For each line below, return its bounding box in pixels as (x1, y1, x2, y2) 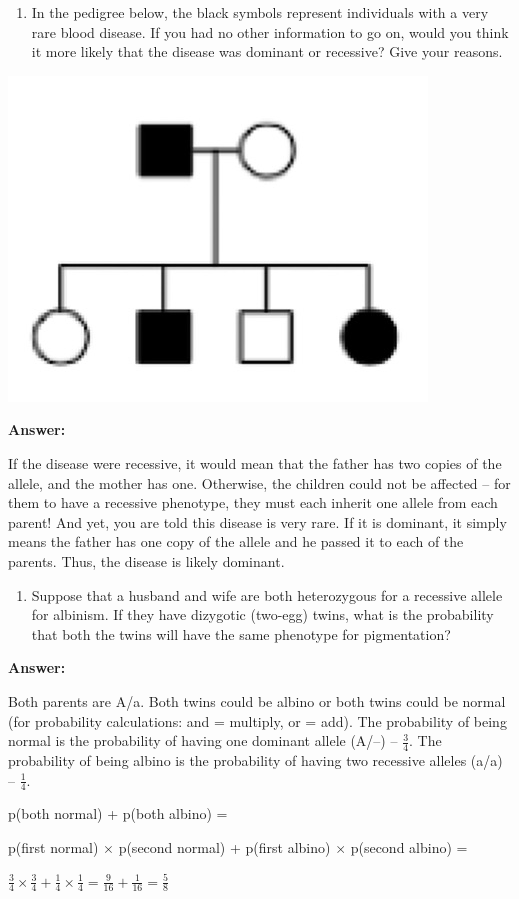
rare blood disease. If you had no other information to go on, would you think (31, 21, 509, 42)
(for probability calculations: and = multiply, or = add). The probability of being (8, 710, 507, 731)
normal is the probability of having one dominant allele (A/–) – (8, 730, 398, 751)
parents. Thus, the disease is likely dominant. (8, 550, 285, 571)
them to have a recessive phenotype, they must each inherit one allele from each (8, 492, 498, 513)
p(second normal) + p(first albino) (118, 836, 331, 857)
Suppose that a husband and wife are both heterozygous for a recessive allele (31, 584, 503, 605)
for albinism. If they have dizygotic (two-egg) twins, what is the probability (31, 604, 494, 625)
